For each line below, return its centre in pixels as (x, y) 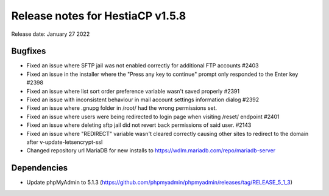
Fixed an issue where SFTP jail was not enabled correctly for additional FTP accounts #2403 (143, 66)
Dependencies (40, 168)
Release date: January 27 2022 (51, 34)
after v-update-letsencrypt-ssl (65, 142)
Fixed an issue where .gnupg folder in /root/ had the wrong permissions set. (122, 108)
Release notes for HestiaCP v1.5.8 (99, 16)
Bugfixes (29, 51)
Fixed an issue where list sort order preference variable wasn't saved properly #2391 (133, 91)
